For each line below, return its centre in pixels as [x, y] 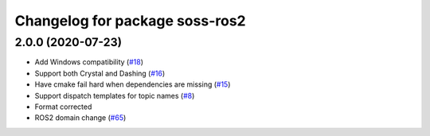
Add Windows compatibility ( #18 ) [89, 62]
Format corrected [63, 107]
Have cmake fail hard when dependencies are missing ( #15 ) [133, 84]
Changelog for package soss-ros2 [130, 21]
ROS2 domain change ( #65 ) [80, 118]
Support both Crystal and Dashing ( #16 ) [100, 73]
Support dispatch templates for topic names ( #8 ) [115, 95]
